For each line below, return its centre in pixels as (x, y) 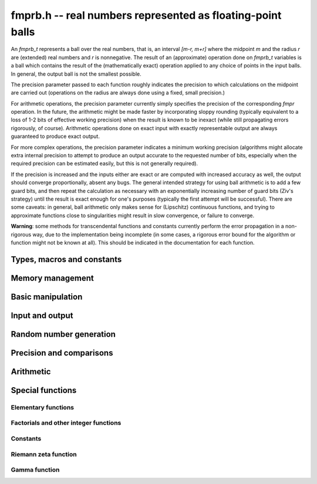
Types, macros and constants (66, 259)
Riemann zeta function (44, 454)
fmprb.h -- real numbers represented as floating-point (146, 15)
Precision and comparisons (62, 353)
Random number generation (63, 334)
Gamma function (35, 470)
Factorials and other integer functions (66, 423)
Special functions (44, 390)
